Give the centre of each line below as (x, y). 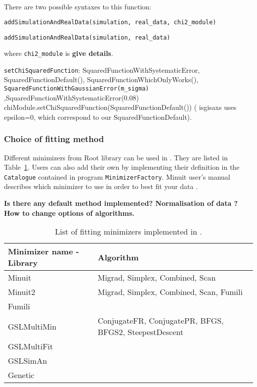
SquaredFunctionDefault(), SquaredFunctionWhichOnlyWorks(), (101, 79)
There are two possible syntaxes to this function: (78, 6)
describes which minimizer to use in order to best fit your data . (101, 186)
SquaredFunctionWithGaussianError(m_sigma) (77, 88)
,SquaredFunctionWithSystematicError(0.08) (71, 97)
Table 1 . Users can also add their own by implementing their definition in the (122, 167)
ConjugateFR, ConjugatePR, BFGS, (161, 321)
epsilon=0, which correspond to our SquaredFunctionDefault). (98, 117)
